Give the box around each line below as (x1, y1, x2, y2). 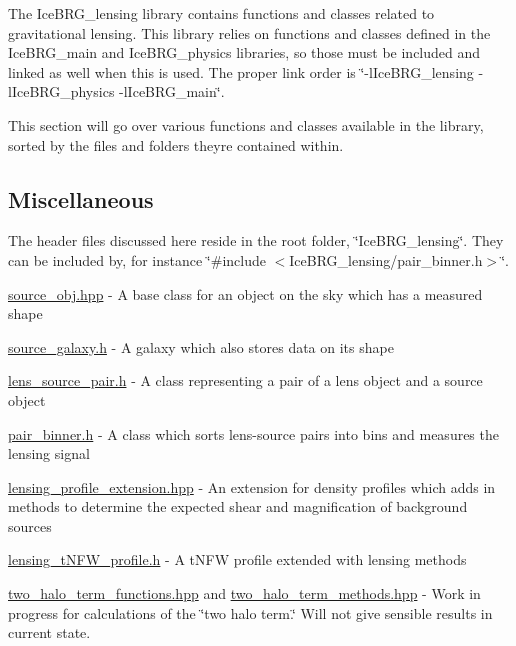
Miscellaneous (8, 183, 154, 214)
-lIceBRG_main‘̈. (119, 81, 225, 102)
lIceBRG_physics (8, 81, 115, 102)
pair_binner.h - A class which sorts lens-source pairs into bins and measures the (8, 423, 499, 444)
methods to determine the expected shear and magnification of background (8, 496, 468, 517)
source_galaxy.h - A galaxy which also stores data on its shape (8, 336, 394, 357)
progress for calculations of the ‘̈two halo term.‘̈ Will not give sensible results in (8, 602, 493, 623)
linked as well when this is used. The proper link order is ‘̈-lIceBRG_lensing (8, 61, 474, 82)
